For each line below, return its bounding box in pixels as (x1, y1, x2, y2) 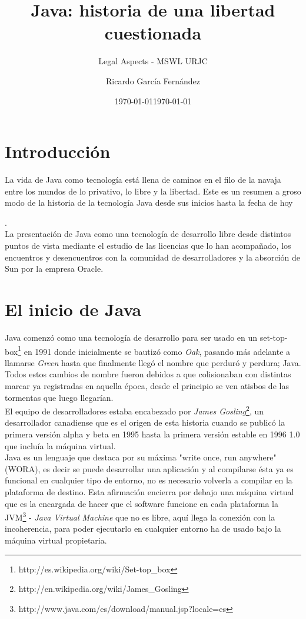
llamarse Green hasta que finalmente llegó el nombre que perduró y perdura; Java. (5, 356, 301, 368)
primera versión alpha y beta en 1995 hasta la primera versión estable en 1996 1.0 (5, 427, 300, 440)
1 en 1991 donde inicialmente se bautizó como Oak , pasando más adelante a (18, 343, 291, 357)
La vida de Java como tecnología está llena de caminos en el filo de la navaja (5, 173, 281, 186)
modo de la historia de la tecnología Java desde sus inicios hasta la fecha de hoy (5, 196, 293, 209)
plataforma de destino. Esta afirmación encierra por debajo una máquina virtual (5, 485, 294, 498)
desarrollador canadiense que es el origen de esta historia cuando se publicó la (5, 416, 285, 429)
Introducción (5, 139, 111, 163)
